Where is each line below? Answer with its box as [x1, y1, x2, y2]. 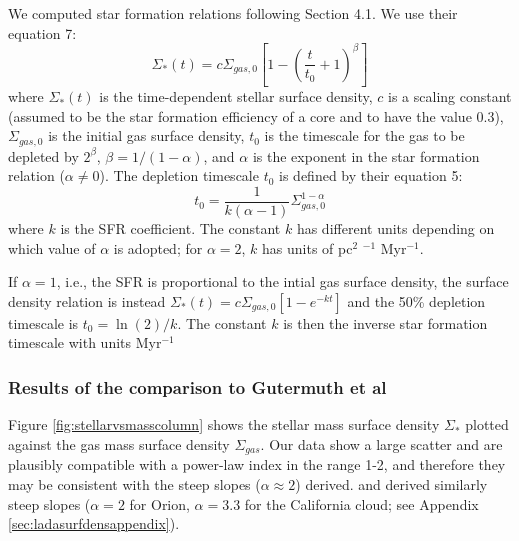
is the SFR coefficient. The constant [60, 218, 281, 239]
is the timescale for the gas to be [264, 125, 465, 146]
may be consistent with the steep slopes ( [8, 473, 261, 494]
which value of [8, 237, 96, 258]
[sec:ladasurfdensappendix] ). [8, 513, 180, 534]
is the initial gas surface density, [48, 125, 245, 146]
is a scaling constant [388, 86, 512, 107]
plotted [465, 414, 509, 435]
